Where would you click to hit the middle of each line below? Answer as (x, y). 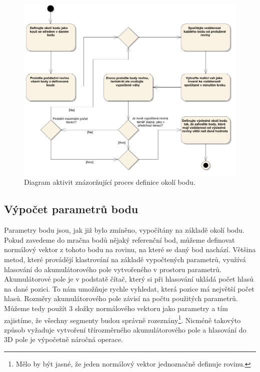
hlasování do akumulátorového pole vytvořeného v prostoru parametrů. (113, 269)
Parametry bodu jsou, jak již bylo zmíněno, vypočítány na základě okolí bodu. (124, 230)
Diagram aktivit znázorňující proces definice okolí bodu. (110, 182)
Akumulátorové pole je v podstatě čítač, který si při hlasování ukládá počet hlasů (129, 279)
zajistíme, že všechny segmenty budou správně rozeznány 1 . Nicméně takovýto (122, 319)
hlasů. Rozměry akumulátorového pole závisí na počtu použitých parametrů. (121, 298)
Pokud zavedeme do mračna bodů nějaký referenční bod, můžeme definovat (119, 239)
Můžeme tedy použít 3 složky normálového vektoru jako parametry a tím (116, 308)
